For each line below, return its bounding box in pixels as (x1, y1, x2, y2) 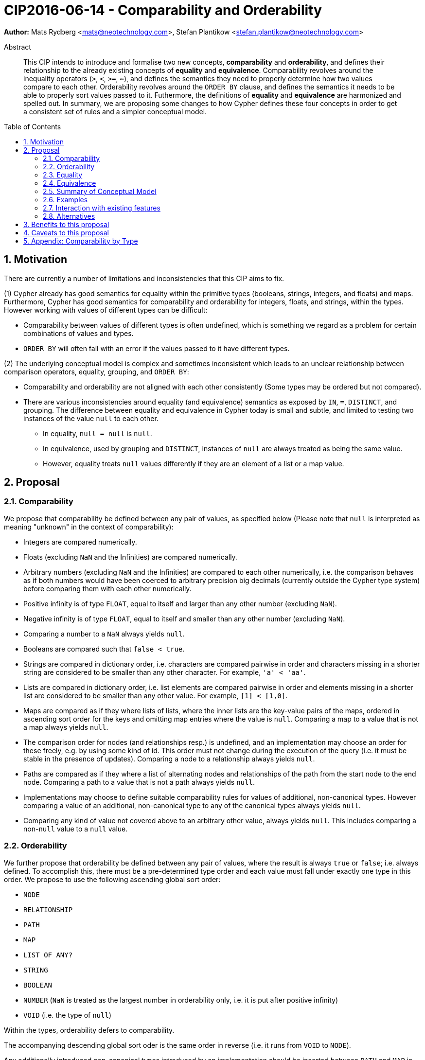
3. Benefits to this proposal (23, 220, 109, 229)
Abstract (4, 42, 31, 51)
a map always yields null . (23, 723, 108, 731)
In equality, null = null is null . (43, 429, 152, 438)
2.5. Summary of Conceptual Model (43, 187, 157, 195)
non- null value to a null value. (23, 824, 128, 833)
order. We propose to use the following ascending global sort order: (4, 875, 221, 883)
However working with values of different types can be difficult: (4, 305, 208, 314)
